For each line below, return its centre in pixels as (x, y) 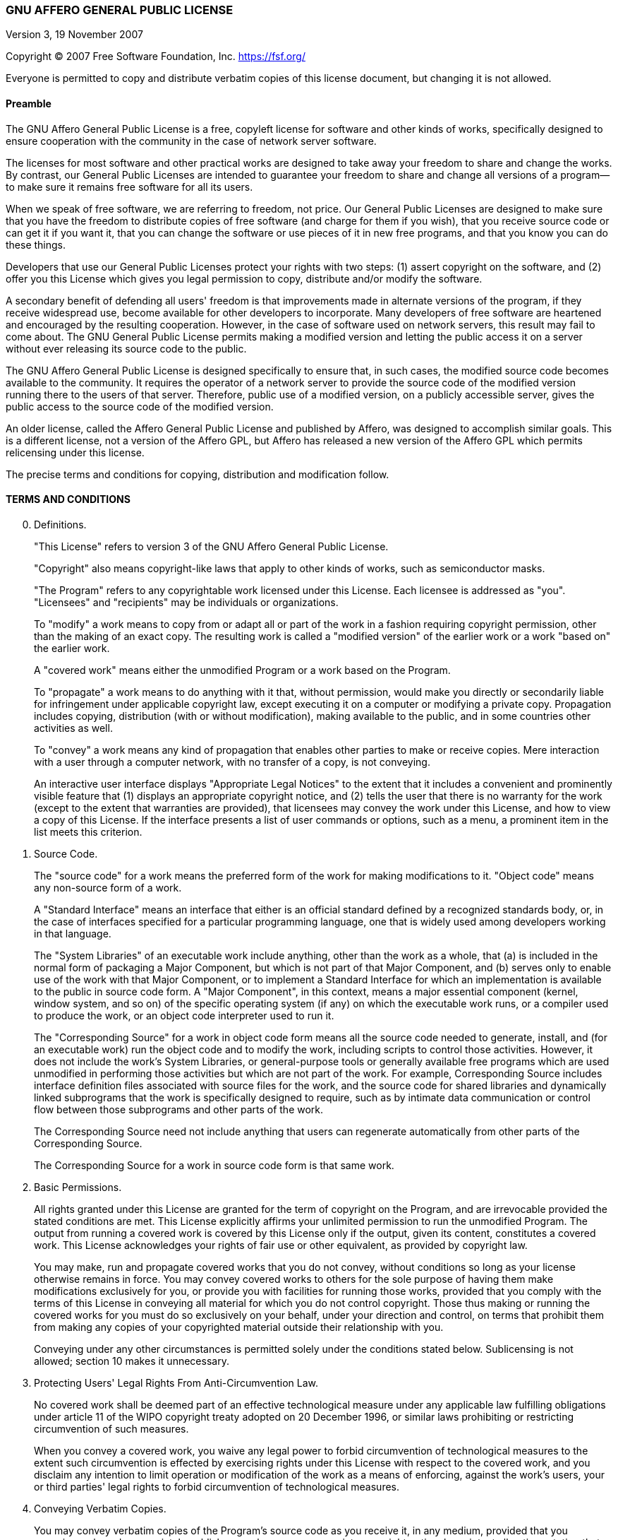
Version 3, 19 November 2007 (74, 35)
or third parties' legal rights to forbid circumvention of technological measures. (217, 1486)
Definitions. (60, 524)
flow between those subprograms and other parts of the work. (179, 1109)
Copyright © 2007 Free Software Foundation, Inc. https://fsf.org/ (156, 57)
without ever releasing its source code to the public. (126, 348)
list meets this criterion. (88, 831)
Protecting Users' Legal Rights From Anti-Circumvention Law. (176, 1382)
